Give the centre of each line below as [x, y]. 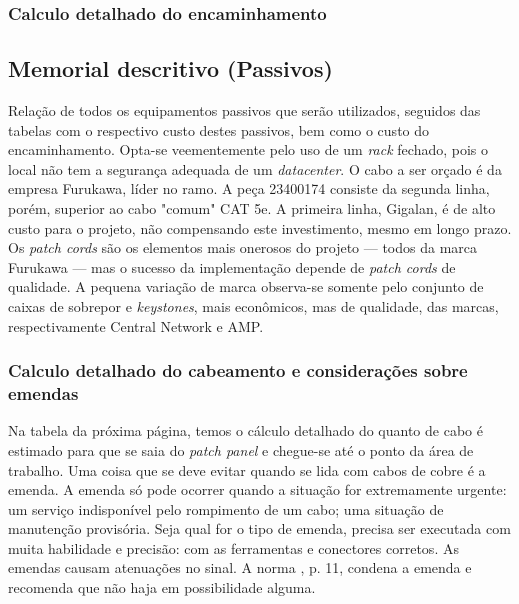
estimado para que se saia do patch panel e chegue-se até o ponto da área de [241, 449]
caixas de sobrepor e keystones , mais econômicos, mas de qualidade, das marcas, [253, 305]
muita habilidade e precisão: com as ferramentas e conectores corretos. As [233, 547]
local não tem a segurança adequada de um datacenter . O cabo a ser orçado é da [255, 168]
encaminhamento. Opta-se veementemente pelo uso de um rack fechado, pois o [248, 149]
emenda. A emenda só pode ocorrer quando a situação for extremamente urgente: [257, 489]
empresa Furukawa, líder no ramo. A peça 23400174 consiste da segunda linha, [249, 188]
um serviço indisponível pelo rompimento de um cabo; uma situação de [226, 508]
